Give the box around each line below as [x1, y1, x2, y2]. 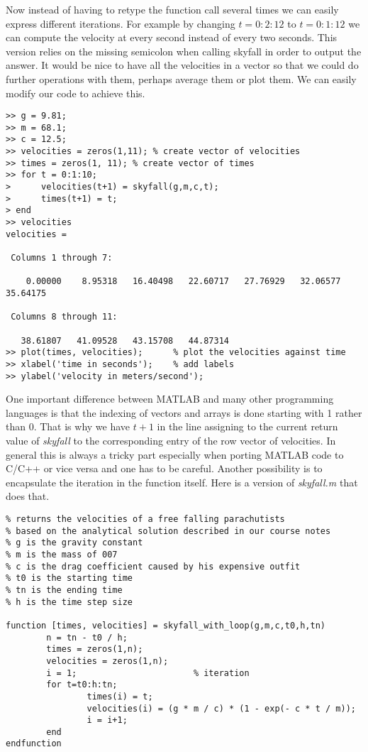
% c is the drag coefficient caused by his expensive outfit [6, 561, 301, 572]
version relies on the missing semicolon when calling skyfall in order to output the [6, 43, 362, 58]
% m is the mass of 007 [6, 549, 118, 560]
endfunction [6, 739, 62, 749]
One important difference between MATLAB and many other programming [6, 391, 334, 406]
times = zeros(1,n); [46, 644, 143, 655]
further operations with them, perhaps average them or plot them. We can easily [6, 71, 357, 86]
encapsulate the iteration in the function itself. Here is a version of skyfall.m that [6, 474, 358, 489]
